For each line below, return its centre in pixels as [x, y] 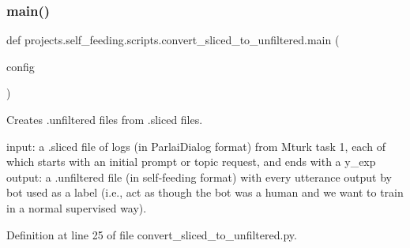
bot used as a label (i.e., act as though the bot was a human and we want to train [205, 192]
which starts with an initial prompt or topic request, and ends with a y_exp [191, 162]
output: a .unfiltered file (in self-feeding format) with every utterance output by [199, 177]
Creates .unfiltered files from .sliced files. [105, 119]
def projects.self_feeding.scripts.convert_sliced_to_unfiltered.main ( [173, 40]
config [21, 66]
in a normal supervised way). [77, 207]
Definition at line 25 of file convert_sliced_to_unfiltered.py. [152, 234]
